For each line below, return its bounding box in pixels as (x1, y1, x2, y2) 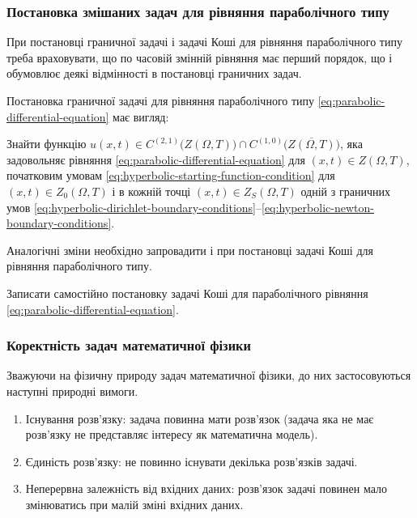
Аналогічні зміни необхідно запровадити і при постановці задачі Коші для (6, 241, 373, 258)
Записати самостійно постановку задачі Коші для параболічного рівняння (6, 284, 368, 301)
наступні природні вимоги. (6, 382, 138, 399)
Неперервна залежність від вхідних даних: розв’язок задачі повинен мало (25, 480, 387, 497)
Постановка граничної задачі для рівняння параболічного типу (6, 92, 315, 108)
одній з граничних (300, 182, 390, 199)
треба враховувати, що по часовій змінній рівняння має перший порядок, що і (6, 49, 393, 66)
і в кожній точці (112, 182, 191, 199)
